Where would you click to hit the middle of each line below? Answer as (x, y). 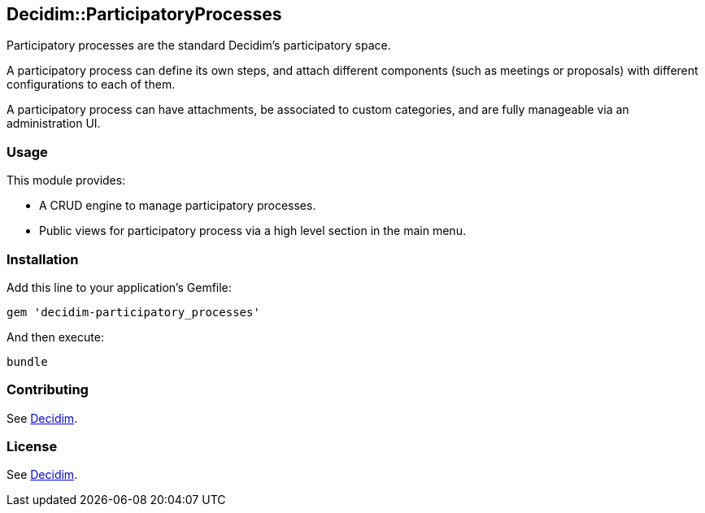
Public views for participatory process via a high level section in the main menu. (252, 231)
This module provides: (66, 180)
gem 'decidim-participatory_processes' (133, 312)
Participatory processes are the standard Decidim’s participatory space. (199, 46)
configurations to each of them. (91, 85)
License (32, 447)
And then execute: (55, 337)
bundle (27, 361)
